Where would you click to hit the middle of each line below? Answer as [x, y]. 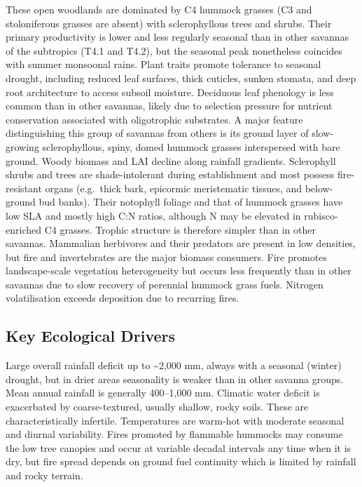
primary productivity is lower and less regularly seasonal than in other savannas [177, 37]
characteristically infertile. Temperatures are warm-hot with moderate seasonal [175, 420]
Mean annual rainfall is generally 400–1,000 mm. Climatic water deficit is [163, 393]
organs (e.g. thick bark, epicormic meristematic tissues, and [174, 188]
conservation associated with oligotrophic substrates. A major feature [154, 119]
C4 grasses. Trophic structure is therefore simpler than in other [180, 229]
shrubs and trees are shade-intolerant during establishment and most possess [170, 174]
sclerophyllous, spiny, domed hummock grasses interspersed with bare [191, 146]
